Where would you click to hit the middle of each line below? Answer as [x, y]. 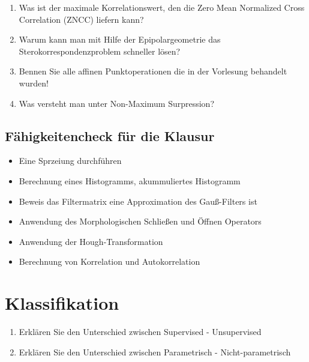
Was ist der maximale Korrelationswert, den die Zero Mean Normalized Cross [162, 7]
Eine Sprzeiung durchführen [70, 161]
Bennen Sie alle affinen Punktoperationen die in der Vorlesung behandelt [153, 71]
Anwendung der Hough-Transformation [91, 241]
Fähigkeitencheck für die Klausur [110, 135]
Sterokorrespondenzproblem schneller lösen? [100, 51]
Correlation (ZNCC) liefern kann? [81, 19]
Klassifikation [62, 303]
